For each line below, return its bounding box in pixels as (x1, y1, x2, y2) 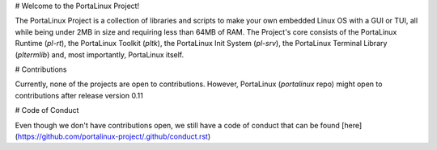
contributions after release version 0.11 (15, 90, 143, 100)
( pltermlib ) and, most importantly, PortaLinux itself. (15, 49, 185, 60)
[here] (341, 120, 363, 130)
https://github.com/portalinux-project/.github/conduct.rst (17, 131, 208, 141)
